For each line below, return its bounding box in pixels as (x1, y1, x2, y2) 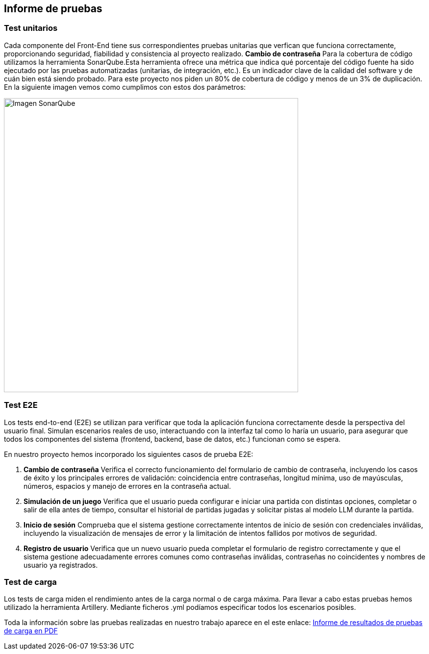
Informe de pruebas (4, 2, 102, 15)
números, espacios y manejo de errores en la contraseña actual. (24, 481, 231, 490)
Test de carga (4, 577, 57, 587)
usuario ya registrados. (24, 560, 98, 569)
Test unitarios (4, 23, 58, 33)
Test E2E (4, 400, 38, 410)
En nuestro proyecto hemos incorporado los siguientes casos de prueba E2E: (4, 450, 253, 458)
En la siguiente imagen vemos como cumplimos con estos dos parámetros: (4, 82, 246, 91)
